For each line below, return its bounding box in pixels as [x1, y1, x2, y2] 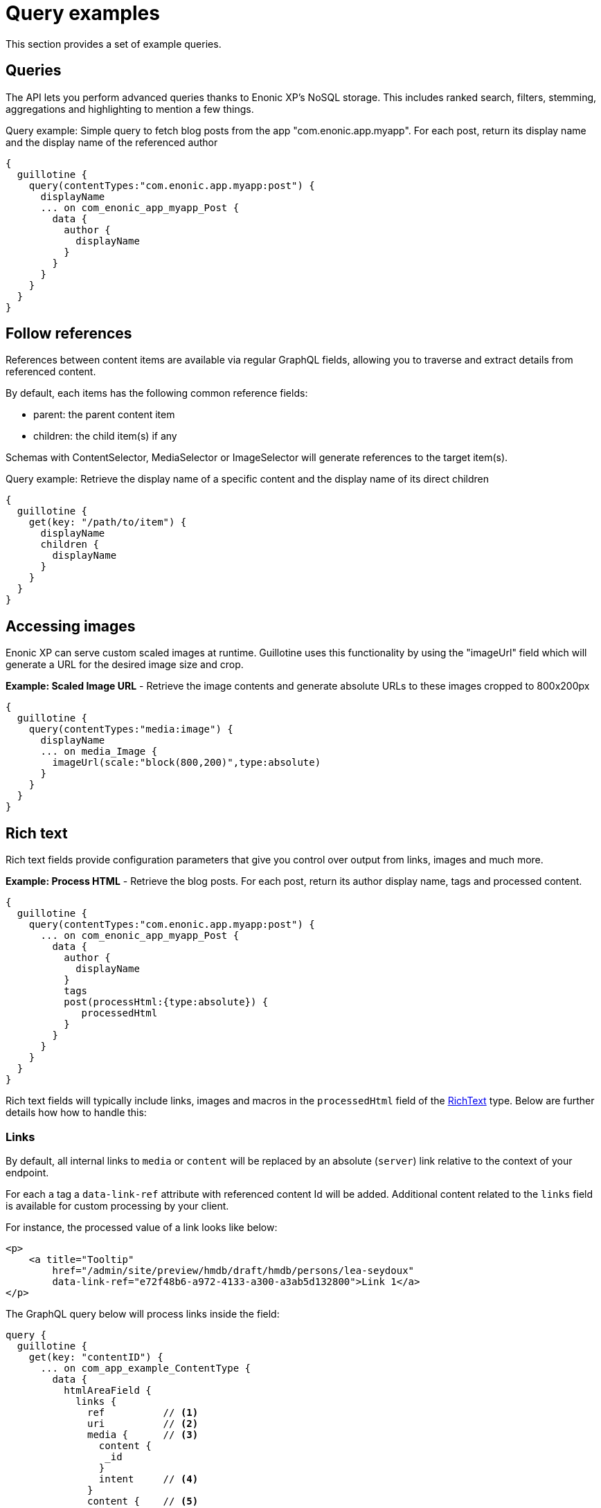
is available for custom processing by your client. [6, 1199, 229, 1212]
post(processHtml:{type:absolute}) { [64, 996, 269, 1008]
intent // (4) [98, 1473, 199, 1484]
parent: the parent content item [33, 409, 175, 421]
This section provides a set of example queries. [6, 37, 222, 50]
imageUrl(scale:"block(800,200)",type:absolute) [52, 757, 321, 769]
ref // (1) [87, 1406, 199, 1418]
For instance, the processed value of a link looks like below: [6, 1221, 278, 1233]
